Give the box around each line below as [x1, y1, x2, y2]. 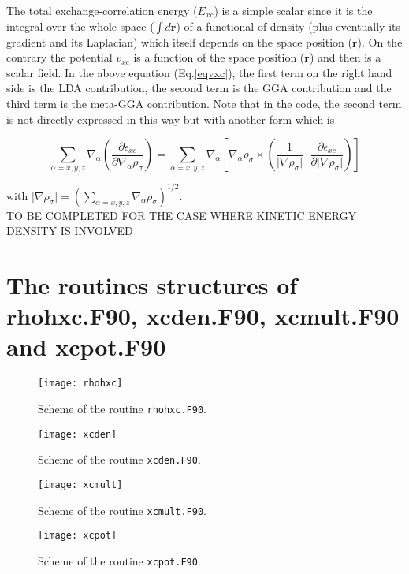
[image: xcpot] [38, 530, 117, 542]
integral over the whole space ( [6, 17, 154, 34]
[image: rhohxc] [38, 378, 123, 389]
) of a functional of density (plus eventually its [176, 17, 401, 34]
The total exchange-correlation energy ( [6, 2, 198, 18]
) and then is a [309, 49, 381, 65]
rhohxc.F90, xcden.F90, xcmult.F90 [6, 300, 400, 332]
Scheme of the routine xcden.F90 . [38, 451, 201, 468]
